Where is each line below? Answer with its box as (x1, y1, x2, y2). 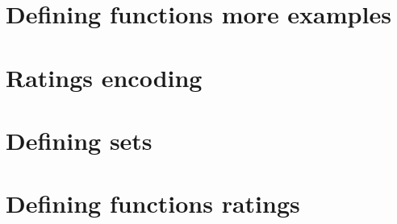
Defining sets (6, 123, 153, 156)
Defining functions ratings (6, 187, 300, 220)
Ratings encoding (6, 60, 203, 93)
